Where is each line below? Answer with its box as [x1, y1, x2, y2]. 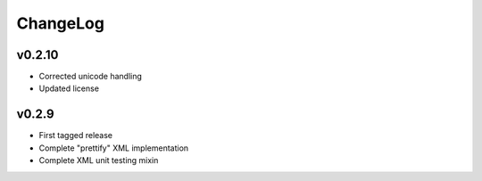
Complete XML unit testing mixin [38, 155, 159, 166]
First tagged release [38, 130, 113, 141]
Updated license [38, 83, 100, 94]
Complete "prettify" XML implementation [38, 143, 189, 153]
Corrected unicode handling [38, 71, 143, 82]
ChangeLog [16, 13, 104, 33]
